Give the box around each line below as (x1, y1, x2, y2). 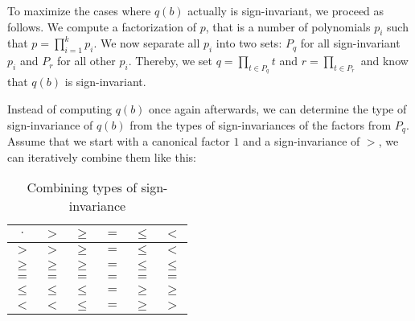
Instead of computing (7, 100, 112, 117)
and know (360, 52, 409, 69)
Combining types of (27, 178, 138, 197)
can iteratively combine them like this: (7, 148, 196, 165)
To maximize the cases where (7, 2, 151, 19)
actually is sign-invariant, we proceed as (187, 2, 384, 19)
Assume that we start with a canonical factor (7, 133, 230, 150)
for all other (56, 52, 116, 69)
